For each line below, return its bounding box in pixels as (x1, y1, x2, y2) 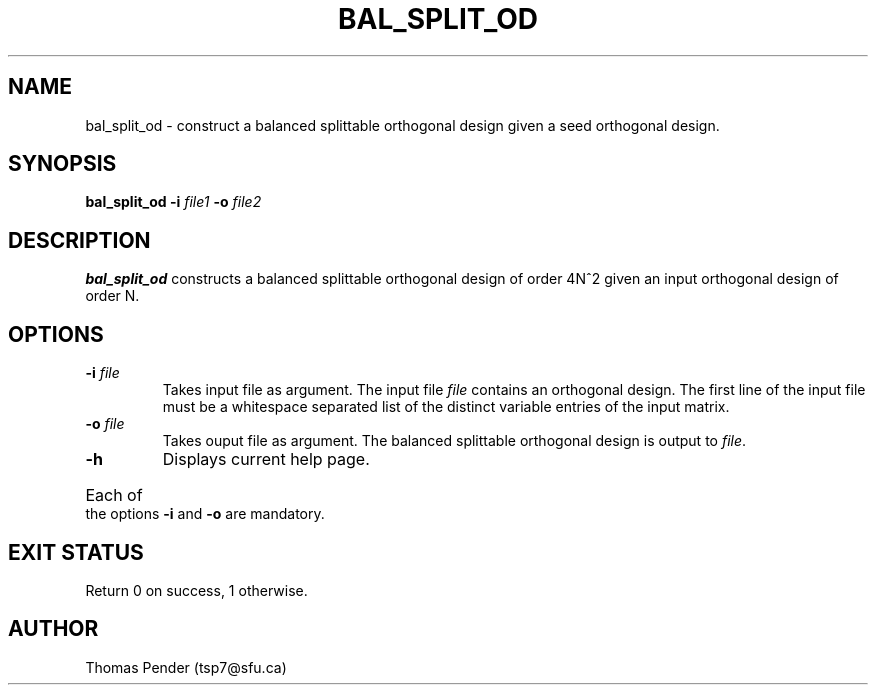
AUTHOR (8, 616, 99, 642)
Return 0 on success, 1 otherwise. (85, 581, 308, 599)
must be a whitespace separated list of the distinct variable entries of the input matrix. (162, 398, 730, 416)
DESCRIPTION (8, 227, 151, 253)
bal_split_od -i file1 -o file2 (85, 193, 262, 211)
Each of (85, 485, 143, 506)
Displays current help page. (162, 449, 370, 470)
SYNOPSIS (8, 151, 117, 177)
